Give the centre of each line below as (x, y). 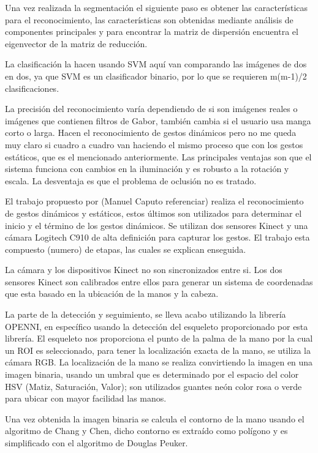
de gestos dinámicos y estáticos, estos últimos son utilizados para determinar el (153, 213)
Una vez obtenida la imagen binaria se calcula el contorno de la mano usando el (155, 418)
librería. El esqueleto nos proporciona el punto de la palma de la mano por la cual (159, 338)
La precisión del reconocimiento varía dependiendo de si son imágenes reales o (151, 109)
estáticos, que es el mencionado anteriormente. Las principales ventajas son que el (158, 156)
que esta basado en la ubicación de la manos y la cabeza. (112, 294)
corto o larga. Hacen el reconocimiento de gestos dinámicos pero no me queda (151, 133)
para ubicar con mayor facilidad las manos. (86, 398)
